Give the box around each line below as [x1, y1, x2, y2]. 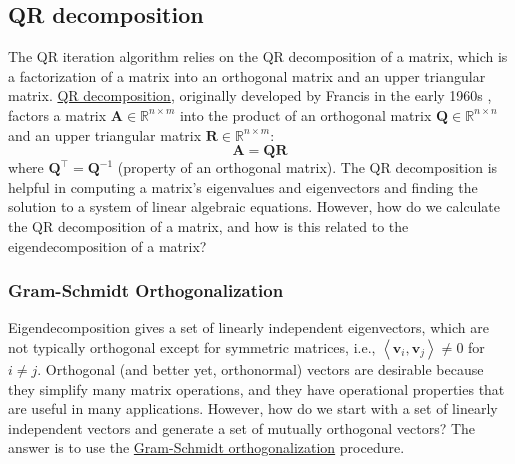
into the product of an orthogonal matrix [179, 104, 432, 125]
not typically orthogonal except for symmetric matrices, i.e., [8, 336, 376, 357]
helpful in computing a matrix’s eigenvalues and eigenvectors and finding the [8, 176, 478, 197]
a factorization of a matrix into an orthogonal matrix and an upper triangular [8, 65, 486, 86]
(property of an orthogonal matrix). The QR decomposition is [117, 157, 498, 178]
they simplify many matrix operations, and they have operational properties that [8, 378, 505, 399]
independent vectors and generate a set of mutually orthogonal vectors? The [8, 417, 476, 438]
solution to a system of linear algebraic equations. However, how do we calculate [8, 196, 500, 217]
